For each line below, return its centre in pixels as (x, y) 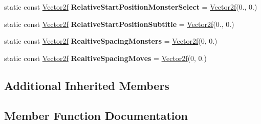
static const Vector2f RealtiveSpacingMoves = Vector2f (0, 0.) (105, 58)
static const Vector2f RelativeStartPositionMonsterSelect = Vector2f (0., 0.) (131, 7)
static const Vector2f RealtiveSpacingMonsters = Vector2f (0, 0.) (111, 41)
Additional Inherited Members (87, 85)
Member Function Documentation (96, 115)
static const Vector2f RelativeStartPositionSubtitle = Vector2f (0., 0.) (119, 24)
